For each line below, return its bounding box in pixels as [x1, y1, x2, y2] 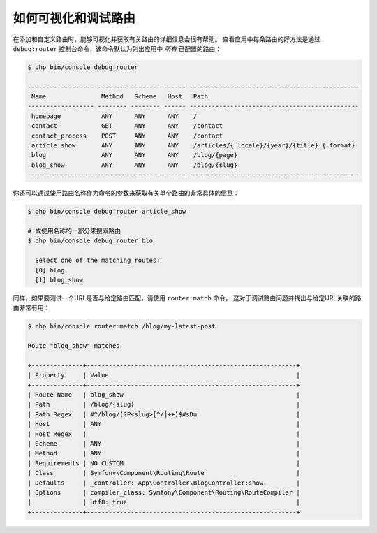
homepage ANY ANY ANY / [31, 112, 198, 120]
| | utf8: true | [27, 498, 300, 506]
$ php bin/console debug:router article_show [27, 207, 186, 216]
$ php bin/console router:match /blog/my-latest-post [27, 322, 216, 330]
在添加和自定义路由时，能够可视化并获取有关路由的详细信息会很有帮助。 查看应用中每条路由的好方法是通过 [13, 35, 320, 43]
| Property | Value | [27, 371, 300, 379]
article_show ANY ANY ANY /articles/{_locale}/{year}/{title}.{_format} [31, 142, 355, 149]
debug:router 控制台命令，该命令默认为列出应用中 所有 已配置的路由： [13, 44, 221, 52]
